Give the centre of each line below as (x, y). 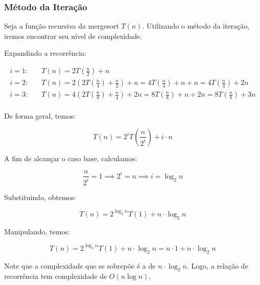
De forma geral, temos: (40, 116)
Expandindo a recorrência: (45, 53)
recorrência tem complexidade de (56, 276)
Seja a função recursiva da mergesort (62, 26)
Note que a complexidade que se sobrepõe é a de (80, 265)
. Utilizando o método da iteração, (196, 26)
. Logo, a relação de (217, 265)
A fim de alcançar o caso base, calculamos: (71, 158)
